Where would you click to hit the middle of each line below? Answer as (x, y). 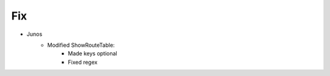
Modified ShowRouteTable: (81, 45)
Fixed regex (83, 62)
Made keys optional (93, 54)
